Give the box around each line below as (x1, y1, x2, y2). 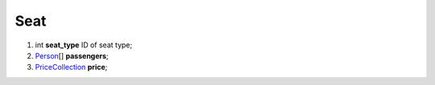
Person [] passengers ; (35, 51, 109, 60)
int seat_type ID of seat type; (35, 40, 133, 50)
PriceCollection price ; (35, 63, 108, 72)
